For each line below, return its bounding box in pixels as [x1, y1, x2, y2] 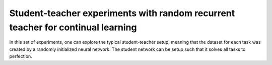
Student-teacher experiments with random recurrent [9, 8, 235, 19]
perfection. [9, 53, 32, 59]
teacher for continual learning [9, 22, 137, 33]
